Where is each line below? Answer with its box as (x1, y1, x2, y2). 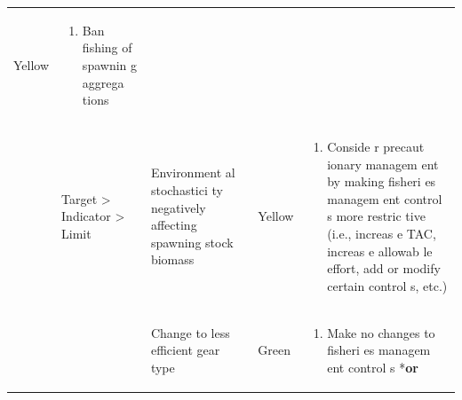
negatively (150, 198, 206, 216)
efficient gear (150, 341, 220, 359)
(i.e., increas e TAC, (327, 224, 436, 242)
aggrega (82, 73, 124, 91)
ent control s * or (327, 357, 418, 376)
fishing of (82, 38, 132, 57)
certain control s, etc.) (327, 276, 448, 294)
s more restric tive (327, 207, 426, 225)
